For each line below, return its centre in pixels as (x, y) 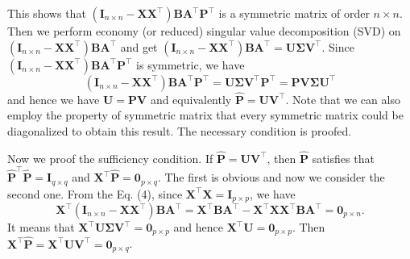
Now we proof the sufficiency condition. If (110, 158)
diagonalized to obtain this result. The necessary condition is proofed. (180, 131)
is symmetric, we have (191, 64)
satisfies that (343, 158)
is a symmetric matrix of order (294, 13)
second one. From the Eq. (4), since (95, 193)
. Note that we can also (343, 99)
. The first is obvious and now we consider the (271, 177)
